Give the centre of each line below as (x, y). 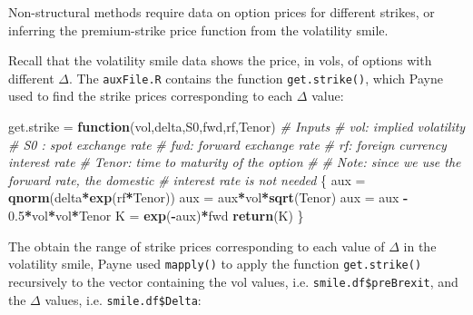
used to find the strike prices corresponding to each (151, 96)
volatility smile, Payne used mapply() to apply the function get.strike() (215, 264)
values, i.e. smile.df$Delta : (123, 299)
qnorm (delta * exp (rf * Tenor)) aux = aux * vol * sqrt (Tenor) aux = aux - (208, 197)
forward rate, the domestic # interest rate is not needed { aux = (187, 179)
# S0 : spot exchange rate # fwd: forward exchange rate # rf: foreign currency (227, 144)
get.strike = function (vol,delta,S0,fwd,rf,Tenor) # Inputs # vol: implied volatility (237, 127)
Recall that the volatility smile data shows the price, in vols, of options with (220, 60)
